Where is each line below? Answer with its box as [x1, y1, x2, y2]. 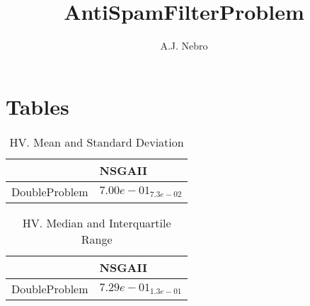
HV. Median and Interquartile [22, 214, 171, 231]
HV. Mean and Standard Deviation [9, 133, 184, 150]
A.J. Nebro [160, 38, 208, 53]
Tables [6, 91, 69, 120]
